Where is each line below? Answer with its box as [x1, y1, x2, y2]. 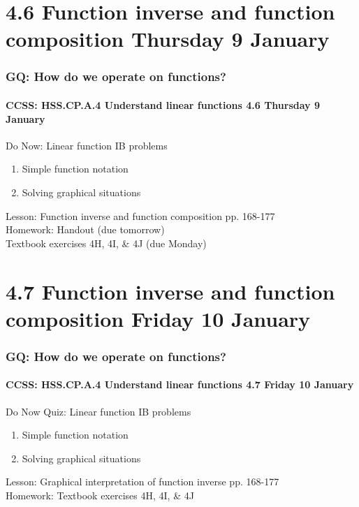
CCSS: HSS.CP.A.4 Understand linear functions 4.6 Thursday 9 [6, 98, 321, 112]
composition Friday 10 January [6, 304, 311, 332]
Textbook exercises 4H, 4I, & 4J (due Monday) [6, 235, 207, 250]
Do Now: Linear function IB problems [6, 138, 168, 152]
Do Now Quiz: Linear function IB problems [6, 404, 191, 418]
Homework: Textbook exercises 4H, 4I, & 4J [6, 487, 194, 502]
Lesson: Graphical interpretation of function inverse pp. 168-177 [6, 474, 279, 489]
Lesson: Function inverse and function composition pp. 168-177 [6, 208, 275, 223]
